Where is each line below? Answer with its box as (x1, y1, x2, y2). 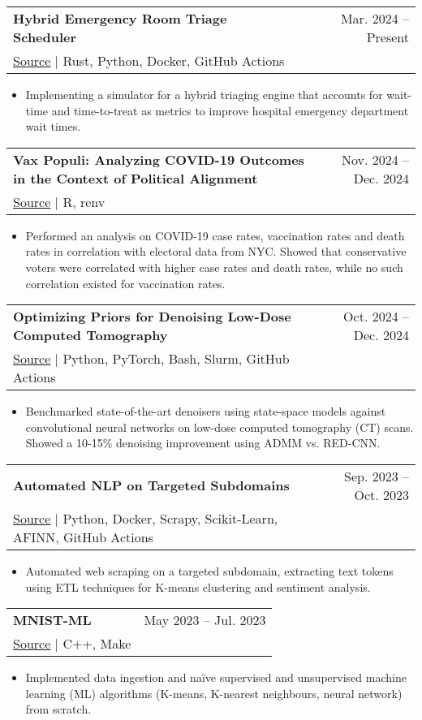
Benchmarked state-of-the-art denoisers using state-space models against (25, 403, 386, 420)
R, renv (62, 192, 105, 211)
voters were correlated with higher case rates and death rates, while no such (25, 258, 403, 275)
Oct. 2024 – (343, 307, 409, 326)
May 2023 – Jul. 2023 (144, 610, 266, 630)
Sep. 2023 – (343, 466, 409, 485)
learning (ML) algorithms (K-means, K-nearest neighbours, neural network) (25, 684, 403, 701)
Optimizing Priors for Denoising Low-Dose (13, 307, 291, 326)
